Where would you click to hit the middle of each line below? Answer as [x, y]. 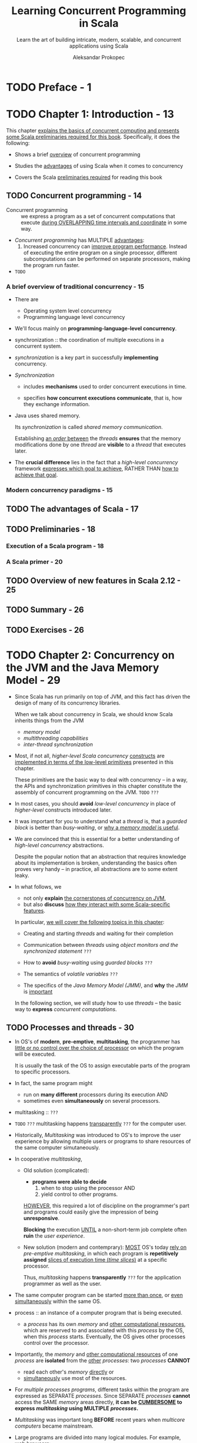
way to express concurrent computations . [66, 1009]
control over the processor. [56, 1343]
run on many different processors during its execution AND [96, 1095]
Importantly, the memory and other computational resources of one [96, 1354]
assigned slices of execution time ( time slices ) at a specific [95, 1260]
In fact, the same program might [54, 1083]
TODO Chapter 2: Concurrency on [90, 655]
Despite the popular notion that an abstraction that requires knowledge [100, 856]
